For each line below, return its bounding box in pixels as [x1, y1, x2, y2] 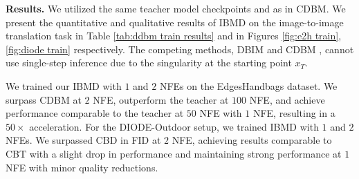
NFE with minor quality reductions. [6, 160, 158, 174]
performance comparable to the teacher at [6, 106, 184, 120]
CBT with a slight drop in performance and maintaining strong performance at [6, 146, 342, 160]
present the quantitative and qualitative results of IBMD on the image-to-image [6, 15, 344, 29]
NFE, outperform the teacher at [93, 92, 229, 106]
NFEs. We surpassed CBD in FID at [6, 133, 161, 147]
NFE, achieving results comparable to [172, 133, 332, 147]
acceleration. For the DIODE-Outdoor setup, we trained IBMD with [29, 119, 319, 133]
